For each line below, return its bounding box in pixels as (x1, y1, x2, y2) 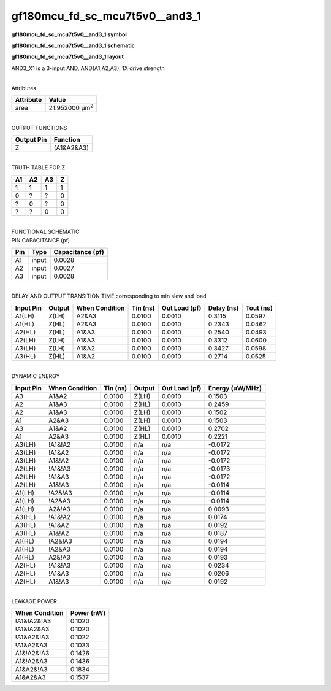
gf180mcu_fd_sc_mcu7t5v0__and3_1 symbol (11, 31, 127, 38)
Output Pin (15, 136, 47, 144)
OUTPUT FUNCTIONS (11, 124, 67, 131)
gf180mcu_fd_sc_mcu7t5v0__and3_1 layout (11, 53, 124, 61)
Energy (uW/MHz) (208, 384, 262, 392)
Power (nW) (70, 609, 106, 617)
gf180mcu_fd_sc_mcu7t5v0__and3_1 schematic (11, 42, 135, 49)
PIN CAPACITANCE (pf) (11, 236, 70, 244)
